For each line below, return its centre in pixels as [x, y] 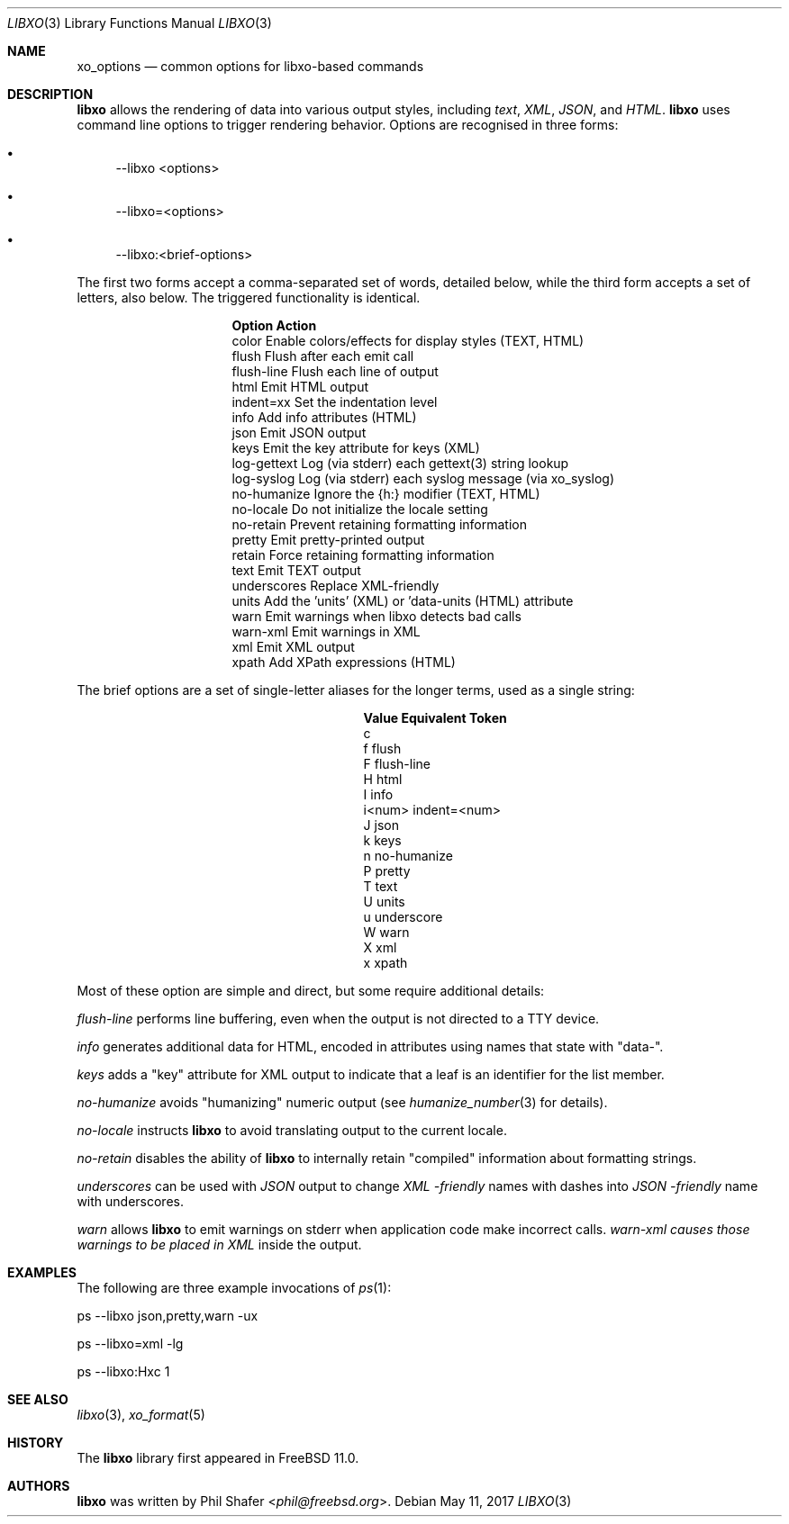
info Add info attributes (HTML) [324, 417]
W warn [386, 932]
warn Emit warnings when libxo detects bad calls [376, 616]
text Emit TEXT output [296, 570]
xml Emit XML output [293, 647]
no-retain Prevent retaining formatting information [379, 524]
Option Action [274, 325]
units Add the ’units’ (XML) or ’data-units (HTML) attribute [403, 601]
